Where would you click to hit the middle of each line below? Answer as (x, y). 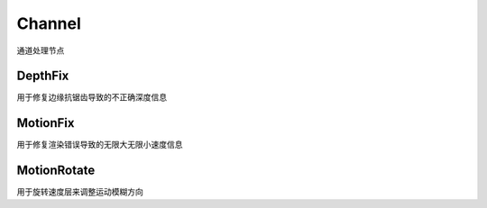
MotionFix (46, 123)
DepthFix (43, 76)
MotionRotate (56, 171)
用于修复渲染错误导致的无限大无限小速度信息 (100, 145)
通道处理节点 (41, 50)
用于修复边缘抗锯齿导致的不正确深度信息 (92, 97)
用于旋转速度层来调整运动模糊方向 (80, 192)
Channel (49, 23)
